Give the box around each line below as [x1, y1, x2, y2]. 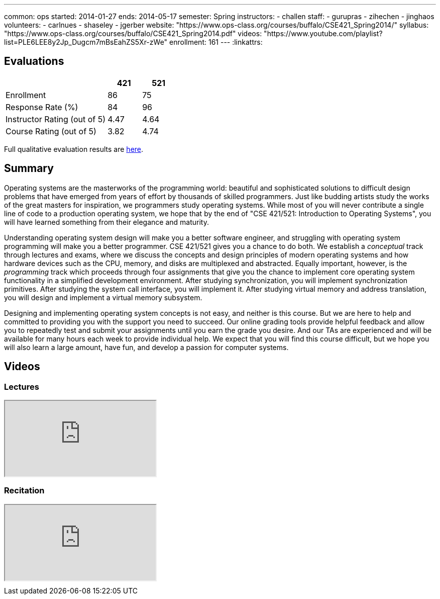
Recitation [4, 485, 45, 496]
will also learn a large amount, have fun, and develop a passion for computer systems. [4, 343, 289, 352]
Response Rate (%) [6, 102, 78, 112]
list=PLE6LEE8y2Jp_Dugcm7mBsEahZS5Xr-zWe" [4, 38, 168, 46]
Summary [4, 162, 54, 175]
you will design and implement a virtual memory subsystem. [4, 293, 202, 302]
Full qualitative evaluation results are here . [4, 144, 144, 153]
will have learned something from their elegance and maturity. [4, 217, 209, 226]
